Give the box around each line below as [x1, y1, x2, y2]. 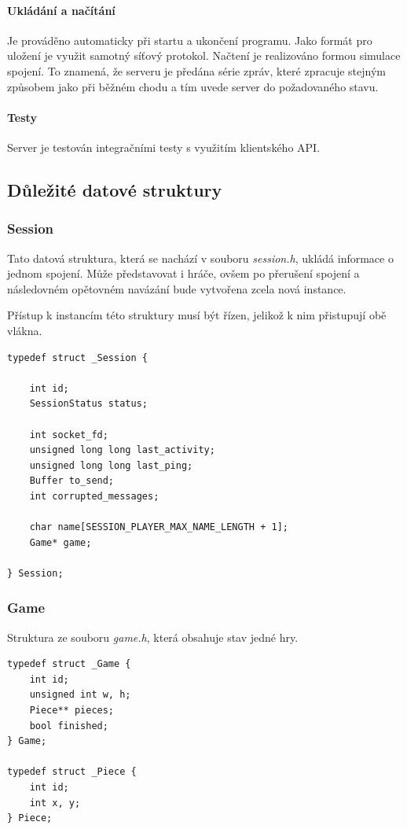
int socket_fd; [29, 429, 108, 440]
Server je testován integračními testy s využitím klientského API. [7, 138, 321, 155]
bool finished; [29, 720, 108, 731]
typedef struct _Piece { [7, 766, 137, 778]
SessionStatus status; [29, 398, 148, 410]
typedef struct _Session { [7, 352, 148, 363]
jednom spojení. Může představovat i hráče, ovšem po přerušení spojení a [7, 265, 360, 282]
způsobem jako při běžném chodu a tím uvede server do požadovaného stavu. [7, 78, 379, 94]
